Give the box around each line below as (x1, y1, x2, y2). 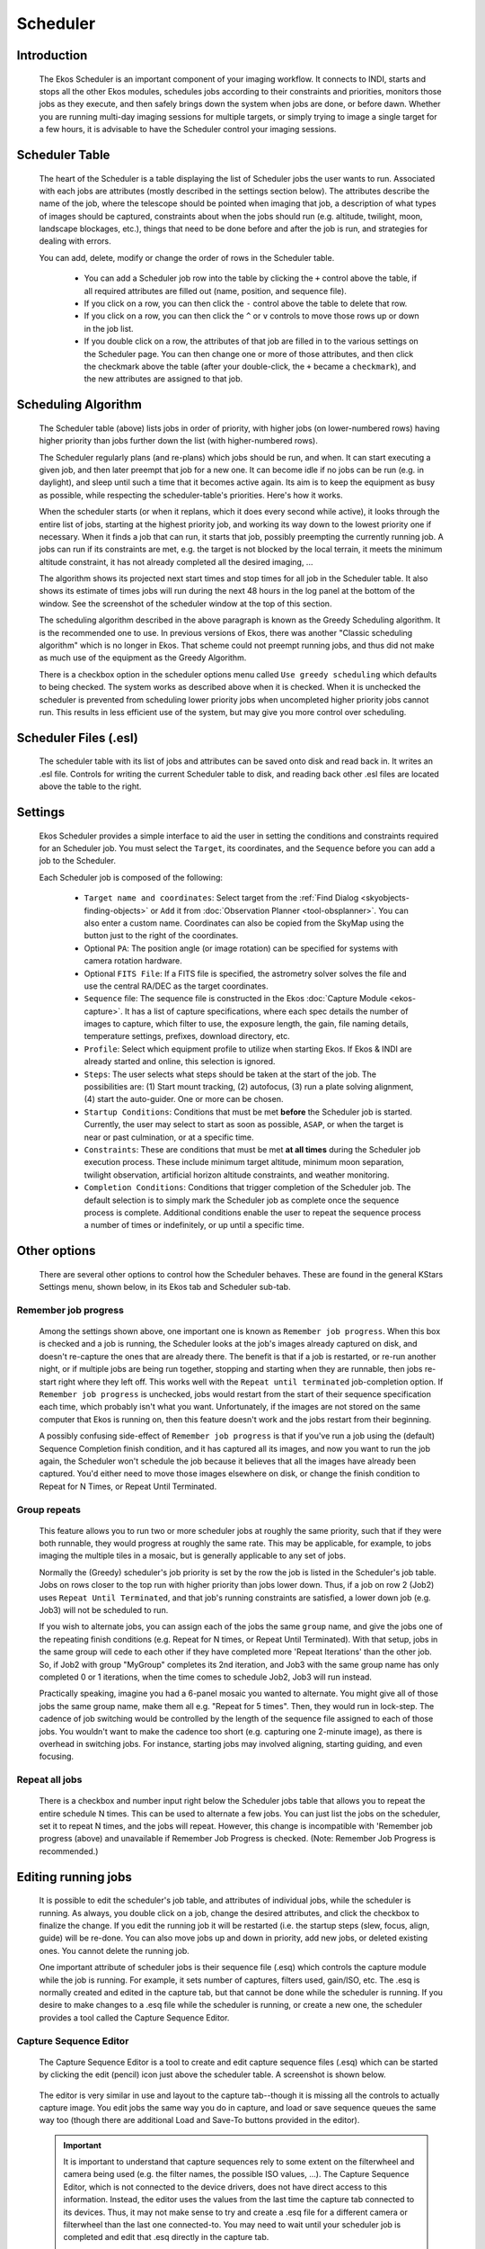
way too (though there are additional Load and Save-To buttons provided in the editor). (39, 2115, 360, 2126)
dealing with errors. (39, 236, 111, 246)
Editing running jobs (16, 1869, 132, 1885)
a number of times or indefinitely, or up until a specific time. (84, 1220, 304, 1231)
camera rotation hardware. (84, 955, 183, 966)
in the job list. (84, 323, 134, 334)
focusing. (39, 1751, 75, 1762)
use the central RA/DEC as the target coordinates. (84, 981, 269, 991)
